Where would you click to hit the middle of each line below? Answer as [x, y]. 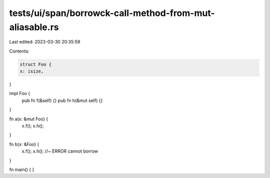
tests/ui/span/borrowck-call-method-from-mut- [112, 13]
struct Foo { [36, 64]
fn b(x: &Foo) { [24, 144]
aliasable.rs [34, 27]
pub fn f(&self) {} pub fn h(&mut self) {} [62, 100]
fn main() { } [22, 169]
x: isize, [32, 71]
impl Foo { [19, 93]
